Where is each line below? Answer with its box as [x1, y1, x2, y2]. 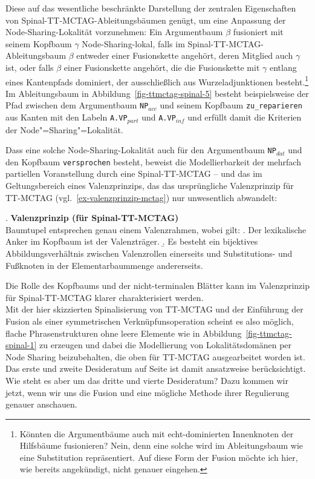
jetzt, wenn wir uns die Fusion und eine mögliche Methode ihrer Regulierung [5, 386, 290, 398]
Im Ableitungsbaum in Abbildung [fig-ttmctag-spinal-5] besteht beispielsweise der [5, 87, 309, 99]
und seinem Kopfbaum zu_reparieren [160, 99, 302, 111]
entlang [269, 61, 297, 73]
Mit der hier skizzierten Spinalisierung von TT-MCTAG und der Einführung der [5, 303, 304, 315]
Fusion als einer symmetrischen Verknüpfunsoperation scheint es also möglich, [5, 314, 294, 327]
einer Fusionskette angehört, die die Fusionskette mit [63, 61, 260, 73]
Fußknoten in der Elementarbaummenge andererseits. [5, 259, 203, 271]
